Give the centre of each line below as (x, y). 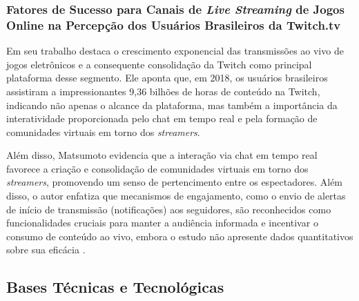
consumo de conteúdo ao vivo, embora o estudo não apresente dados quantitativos (180, 236)
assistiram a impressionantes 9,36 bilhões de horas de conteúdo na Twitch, (163, 91)
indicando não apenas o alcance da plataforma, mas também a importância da (172, 105)
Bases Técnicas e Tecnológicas (115, 287)
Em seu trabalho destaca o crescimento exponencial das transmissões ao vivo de (175, 51)
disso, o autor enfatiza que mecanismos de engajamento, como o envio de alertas (176, 196)
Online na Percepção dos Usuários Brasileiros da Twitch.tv (174, 25)
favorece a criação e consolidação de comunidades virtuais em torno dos (157, 168)
